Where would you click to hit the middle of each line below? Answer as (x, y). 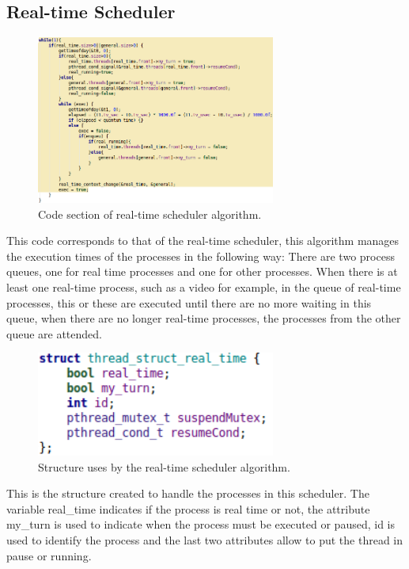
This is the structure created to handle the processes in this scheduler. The (188, 493)
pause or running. (49, 555)
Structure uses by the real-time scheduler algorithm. (164, 466)
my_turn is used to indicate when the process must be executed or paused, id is (201, 524)
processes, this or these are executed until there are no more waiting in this (189, 302)
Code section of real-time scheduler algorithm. (150, 214)
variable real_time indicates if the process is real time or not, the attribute (188, 508)
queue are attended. (54, 333)
